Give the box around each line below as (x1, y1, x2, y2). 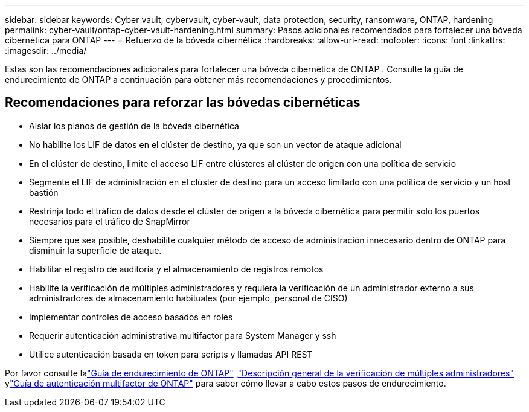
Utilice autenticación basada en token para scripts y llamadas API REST (29, 349, 313, 359)
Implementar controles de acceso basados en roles (29, 311, 233, 322)
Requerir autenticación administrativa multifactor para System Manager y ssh (29, 330, 336, 341)
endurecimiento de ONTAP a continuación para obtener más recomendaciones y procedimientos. (5, 74, 392, 85)
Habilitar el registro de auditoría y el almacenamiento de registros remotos (29, 263, 324, 274)
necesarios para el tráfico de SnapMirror (29, 216, 190, 227)
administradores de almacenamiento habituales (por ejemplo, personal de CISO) (29, 292, 348, 303)
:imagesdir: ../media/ (5, 45, 87, 56)
